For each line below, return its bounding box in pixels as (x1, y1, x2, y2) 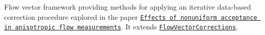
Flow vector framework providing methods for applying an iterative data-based (4, 2, 251, 12)
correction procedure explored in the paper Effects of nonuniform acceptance (4, 11, 257, 22)
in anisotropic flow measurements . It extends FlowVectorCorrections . (4, 21, 238, 32)
